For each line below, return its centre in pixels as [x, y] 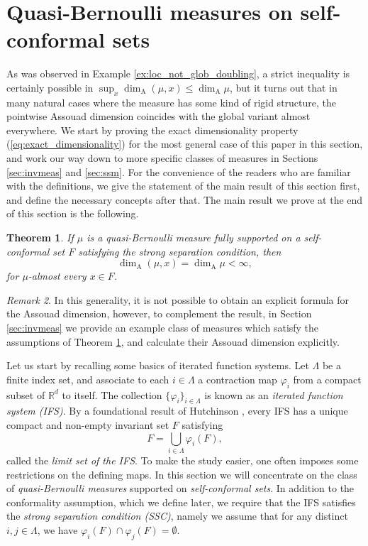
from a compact [327, 379]
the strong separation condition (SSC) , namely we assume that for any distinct [177, 516]
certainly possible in [50, 87]
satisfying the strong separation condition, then [180, 251]
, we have [57, 529]
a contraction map [238, 379]
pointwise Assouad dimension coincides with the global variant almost [158, 116]
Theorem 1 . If [40, 237]
